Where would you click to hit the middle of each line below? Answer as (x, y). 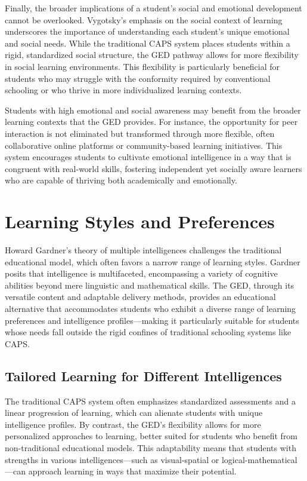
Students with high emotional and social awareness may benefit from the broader (153, 110)
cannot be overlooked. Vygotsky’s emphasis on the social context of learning (144, 19)
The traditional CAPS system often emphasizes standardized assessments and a (150, 401)
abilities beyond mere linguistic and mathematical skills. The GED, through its (150, 285)
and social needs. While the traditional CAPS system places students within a (148, 43)
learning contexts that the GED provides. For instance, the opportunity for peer (151, 122)
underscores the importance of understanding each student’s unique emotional (147, 31)
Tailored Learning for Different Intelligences (143, 376)
